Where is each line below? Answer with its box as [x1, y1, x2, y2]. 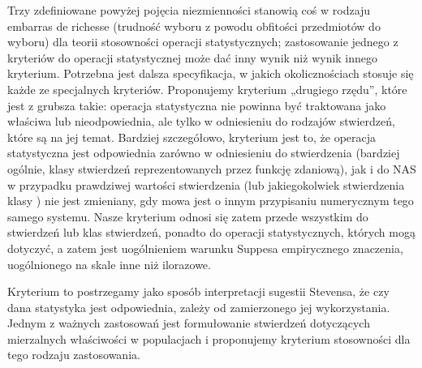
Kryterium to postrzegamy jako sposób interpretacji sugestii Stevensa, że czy [7, 283, 390, 300]
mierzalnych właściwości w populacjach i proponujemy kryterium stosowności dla [7, 330, 411, 347]
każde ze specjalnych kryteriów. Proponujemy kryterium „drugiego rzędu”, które [7, 80, 407, 97]
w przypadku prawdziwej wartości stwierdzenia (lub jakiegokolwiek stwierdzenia [7, 176, 405, 193]
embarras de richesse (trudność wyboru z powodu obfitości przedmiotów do [7, 17, 381, 34]
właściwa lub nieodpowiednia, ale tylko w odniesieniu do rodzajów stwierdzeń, [7, 113, 395, 130]
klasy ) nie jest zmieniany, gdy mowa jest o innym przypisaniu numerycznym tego [7, 192, 414, 209]
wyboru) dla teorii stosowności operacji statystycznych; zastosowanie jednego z [7, 33, 398, 50]
